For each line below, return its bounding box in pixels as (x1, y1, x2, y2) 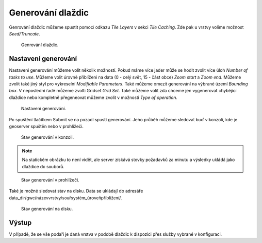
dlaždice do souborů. (22, 163, 65, 169)
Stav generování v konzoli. (21, 134, 74, 140)
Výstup (9, 218, 32, 227)
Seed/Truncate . (9, 31, 40, 36)
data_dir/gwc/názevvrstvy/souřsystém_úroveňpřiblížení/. (9, 194, 122, 201)
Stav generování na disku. (21, 206, 73, 212)
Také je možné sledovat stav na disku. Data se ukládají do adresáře (9, 188, 143, 194)
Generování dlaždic (9, 7, 89, 18)
